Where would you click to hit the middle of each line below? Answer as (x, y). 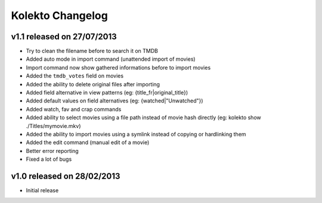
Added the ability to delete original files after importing (93, 84)
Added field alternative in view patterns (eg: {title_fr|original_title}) (107, 93)
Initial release (42, 190)
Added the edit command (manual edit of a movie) (88, 142)
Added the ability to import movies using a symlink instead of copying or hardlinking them (136, 134)
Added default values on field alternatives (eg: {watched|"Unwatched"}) (114, 101)
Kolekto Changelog (60, 15)
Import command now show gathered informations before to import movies (118, 67)
